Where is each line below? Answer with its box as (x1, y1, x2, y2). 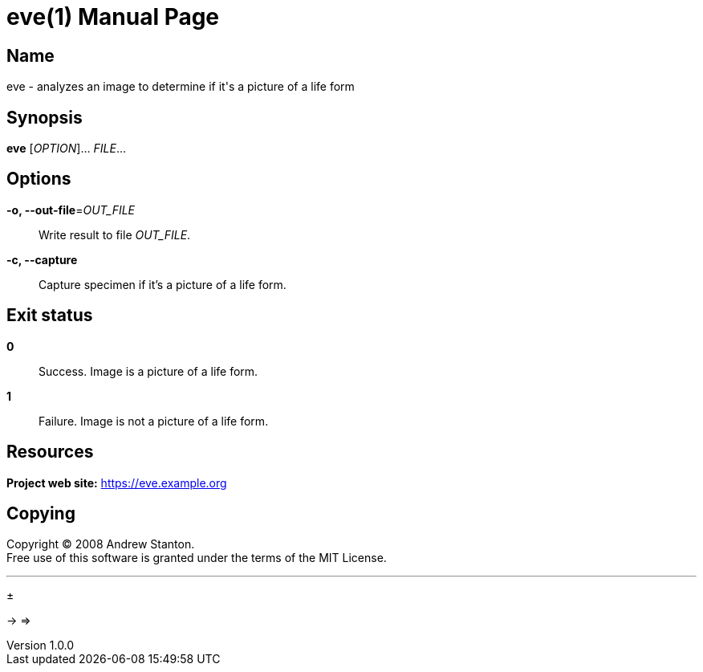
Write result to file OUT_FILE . (39, 227, 191, 242)
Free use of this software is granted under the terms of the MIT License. (6, 551, 387, 565)
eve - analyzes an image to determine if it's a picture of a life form (6, 79, 355, 94)
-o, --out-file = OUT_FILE (6, 202, 136, 217)
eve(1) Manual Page (6, 3, 220, 31)
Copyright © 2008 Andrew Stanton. (6, 537, 195, 552)
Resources (6, 442, 94, 462)
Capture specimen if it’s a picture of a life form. (39, 277, 286, 291)
